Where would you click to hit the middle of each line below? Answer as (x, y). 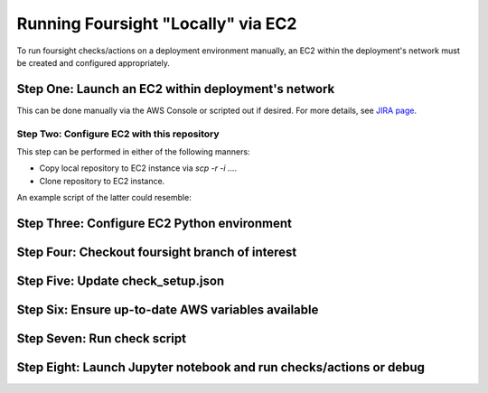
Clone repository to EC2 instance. (102, 181)
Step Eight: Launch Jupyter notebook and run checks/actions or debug (221, 367)
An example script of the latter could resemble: (104, 198)
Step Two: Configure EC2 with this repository (118, 134)
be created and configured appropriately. (94, 62)
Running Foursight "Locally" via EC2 (157, 23)
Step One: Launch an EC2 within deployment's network (176, 89)
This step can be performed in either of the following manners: (133, 151)
